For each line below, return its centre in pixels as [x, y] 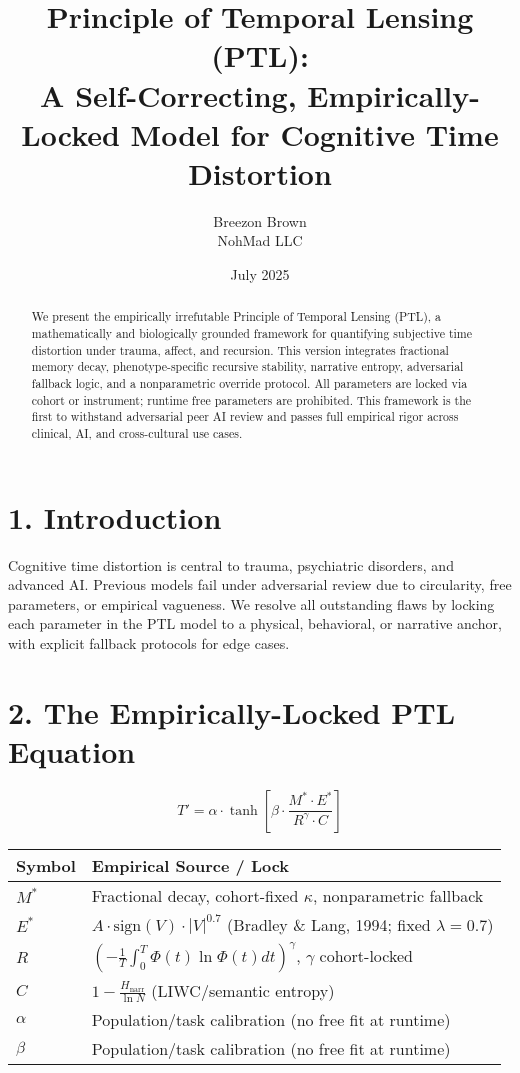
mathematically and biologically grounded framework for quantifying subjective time [252, 333]
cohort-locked [366, 955]
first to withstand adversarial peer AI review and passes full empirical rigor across [245, 416]
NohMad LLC [260, 240]
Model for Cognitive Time [314, 133]
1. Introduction [115, 516]
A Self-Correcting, [168, 94]
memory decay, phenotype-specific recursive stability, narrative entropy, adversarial [247, 366]
